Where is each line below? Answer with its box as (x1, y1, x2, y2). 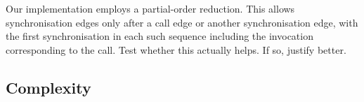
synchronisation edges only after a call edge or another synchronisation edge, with (6, 15, 358, 29)
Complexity (6, 76, 91, 98)
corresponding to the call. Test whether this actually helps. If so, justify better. (6, 42, 346, 57)
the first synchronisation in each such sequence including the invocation (6, 29, 313, 43)
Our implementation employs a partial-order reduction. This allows (6, 1, 295, 15)
